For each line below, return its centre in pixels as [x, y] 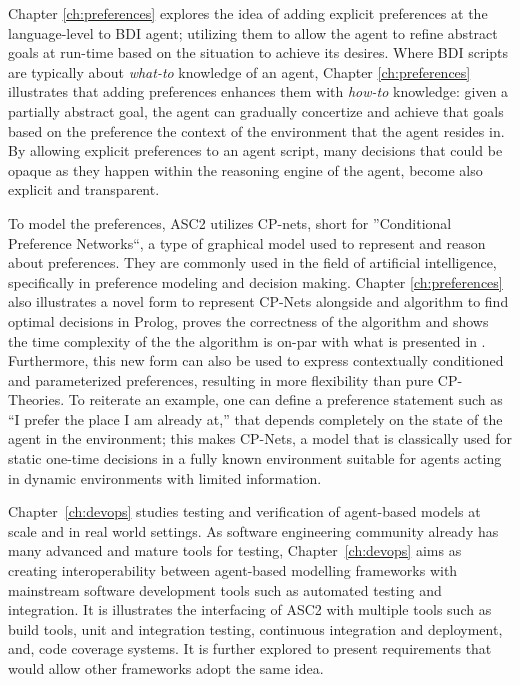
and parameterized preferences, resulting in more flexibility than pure [221, 379]
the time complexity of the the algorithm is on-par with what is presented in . [247, 340]
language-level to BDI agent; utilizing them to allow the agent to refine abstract [253, 32]
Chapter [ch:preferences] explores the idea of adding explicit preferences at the [248, 13]
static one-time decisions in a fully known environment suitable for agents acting [255, 458]
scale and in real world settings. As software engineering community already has [253, 530]
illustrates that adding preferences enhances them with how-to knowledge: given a [258, 91]
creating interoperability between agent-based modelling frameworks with [233, 570]
